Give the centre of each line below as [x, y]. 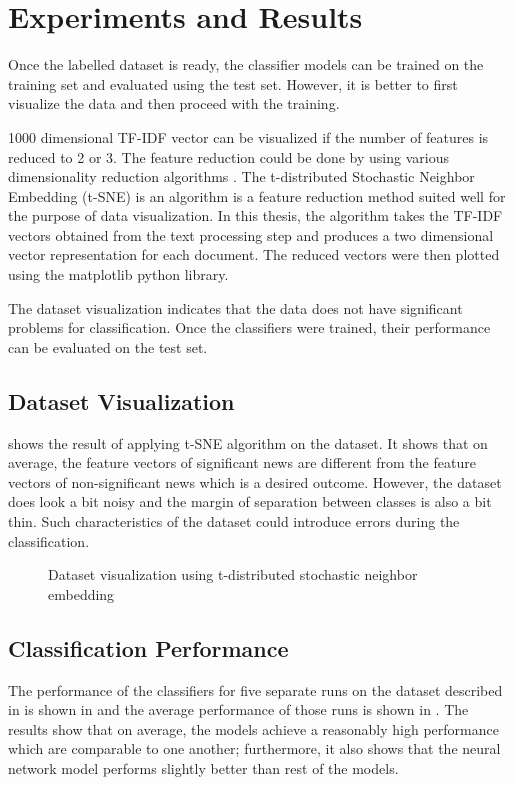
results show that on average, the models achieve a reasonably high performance [253, 728]
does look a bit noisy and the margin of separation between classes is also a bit [250, 501]
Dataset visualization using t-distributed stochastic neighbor [233, 574]
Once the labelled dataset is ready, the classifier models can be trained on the [246, 64]
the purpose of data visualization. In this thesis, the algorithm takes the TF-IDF [255, 215]
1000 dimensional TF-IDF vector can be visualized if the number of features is [248, 136]
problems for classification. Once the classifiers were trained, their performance [249, 327]
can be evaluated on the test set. [108, 346]
